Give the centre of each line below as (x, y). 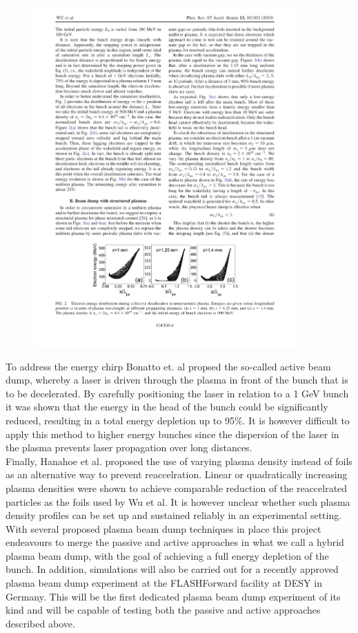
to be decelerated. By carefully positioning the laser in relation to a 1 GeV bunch (177, 393)
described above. (40, 623)
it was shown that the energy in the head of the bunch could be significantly (167, 407)
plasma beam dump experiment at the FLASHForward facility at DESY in (164, 583)
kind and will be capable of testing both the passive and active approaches (163, 610)
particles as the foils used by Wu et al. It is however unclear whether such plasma (178, 501)
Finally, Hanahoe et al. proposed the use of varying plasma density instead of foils (179, 461)
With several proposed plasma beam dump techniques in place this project (163, 528)
